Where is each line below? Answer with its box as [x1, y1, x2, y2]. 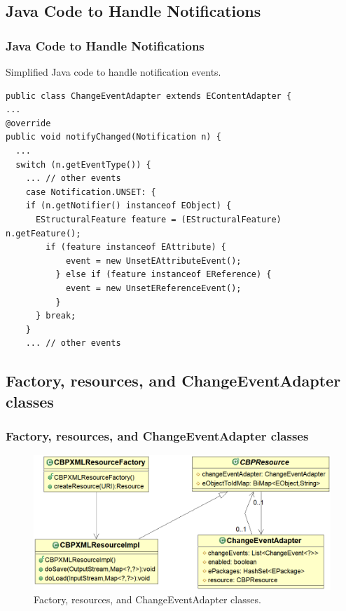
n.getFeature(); [6, 228, 81, 239]
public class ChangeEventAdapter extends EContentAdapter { [6, 90, 292, 101]
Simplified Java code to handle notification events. [6, 65, 221, 79]
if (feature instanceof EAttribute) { [46, 242, 226, 253]
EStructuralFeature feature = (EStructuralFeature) [35, 214, 282, 224]
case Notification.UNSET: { [25, 187, 156, 197]
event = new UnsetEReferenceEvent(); [65, 283, 242, 293]
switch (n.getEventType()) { [15, 159, 151, 170]
